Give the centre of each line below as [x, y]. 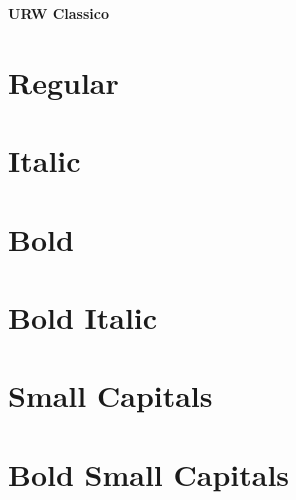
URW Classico [58, 13]
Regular [63, 81]
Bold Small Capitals [149, 473]
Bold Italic [83, 316]
